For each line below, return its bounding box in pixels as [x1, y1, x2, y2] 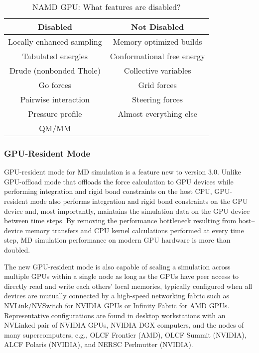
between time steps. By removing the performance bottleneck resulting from [4, 215, 237, 226]
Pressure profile [28, 108, 82, 119]
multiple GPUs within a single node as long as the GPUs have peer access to [4, 271, 239, 281]
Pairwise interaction [20, 93, 90, 105]
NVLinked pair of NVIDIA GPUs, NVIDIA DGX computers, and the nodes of [4, 320, 244, 330]
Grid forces [138, 79, 177, 90]
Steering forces [132, 93, 183, 105]
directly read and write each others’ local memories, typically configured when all [4, 280, 253, 291]
